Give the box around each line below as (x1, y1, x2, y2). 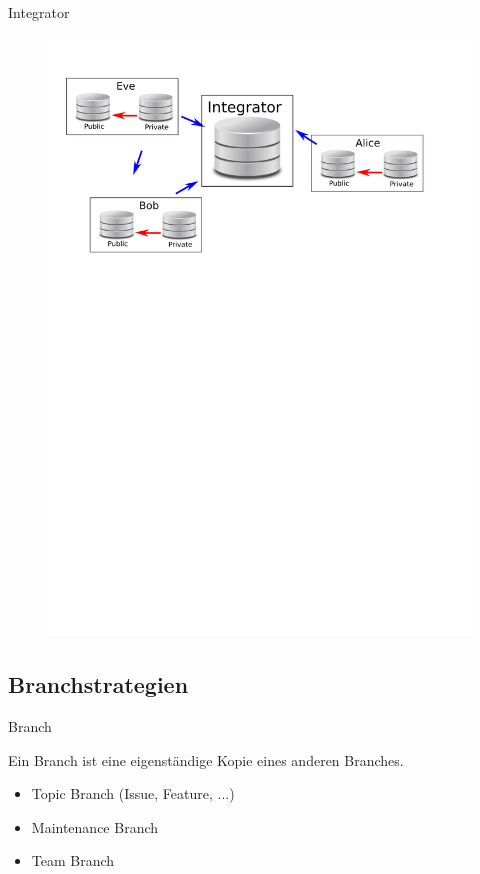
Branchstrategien (8, 669, 189, 700)
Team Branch (31, 850, 115, 871)
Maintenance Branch (31, 816, 159, 837)
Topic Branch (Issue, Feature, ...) (31, 783, 235, 804)
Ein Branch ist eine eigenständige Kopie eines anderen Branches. (8, 749, 404, 770)
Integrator (8, 2, 70, 22)
